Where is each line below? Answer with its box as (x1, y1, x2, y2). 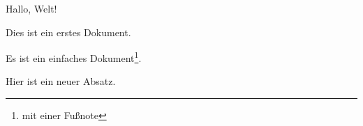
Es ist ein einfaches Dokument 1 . (6, 49, 142, 65)
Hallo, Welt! (6, 1, 57, 15)
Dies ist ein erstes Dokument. (6, 24, 131, 39)
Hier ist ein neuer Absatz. (6, 74, 116, 88)
